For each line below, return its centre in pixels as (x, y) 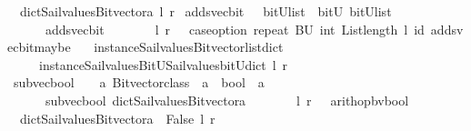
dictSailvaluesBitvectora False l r (117, 118)
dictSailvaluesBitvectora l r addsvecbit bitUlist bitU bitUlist (205, 11)
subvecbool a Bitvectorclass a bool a (139, 82)
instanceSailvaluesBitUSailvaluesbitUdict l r (163, 64)
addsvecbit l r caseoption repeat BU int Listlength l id (235, 29)
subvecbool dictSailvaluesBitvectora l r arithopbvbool (227, 100)
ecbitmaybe (39, 47)
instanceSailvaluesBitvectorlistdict (189, 47)
